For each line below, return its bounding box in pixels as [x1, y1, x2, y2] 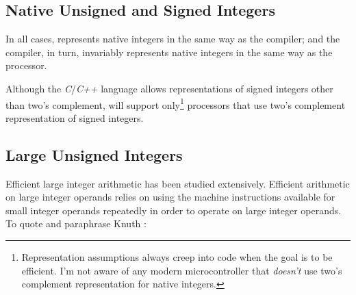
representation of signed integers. [5, 110, 144, 125]
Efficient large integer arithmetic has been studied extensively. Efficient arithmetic [5, 176, 350, 190]
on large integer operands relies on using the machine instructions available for [5, 190, 335, 204]
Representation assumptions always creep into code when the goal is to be [21, 250, 333, 264]
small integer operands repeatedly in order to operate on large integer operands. [5, 203, 342, 217]
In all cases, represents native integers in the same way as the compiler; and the [5, 31, 340, 46]
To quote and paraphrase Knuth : [5, 216, 147, 231]
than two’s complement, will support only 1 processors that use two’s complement [5, 95, 346, 112]
